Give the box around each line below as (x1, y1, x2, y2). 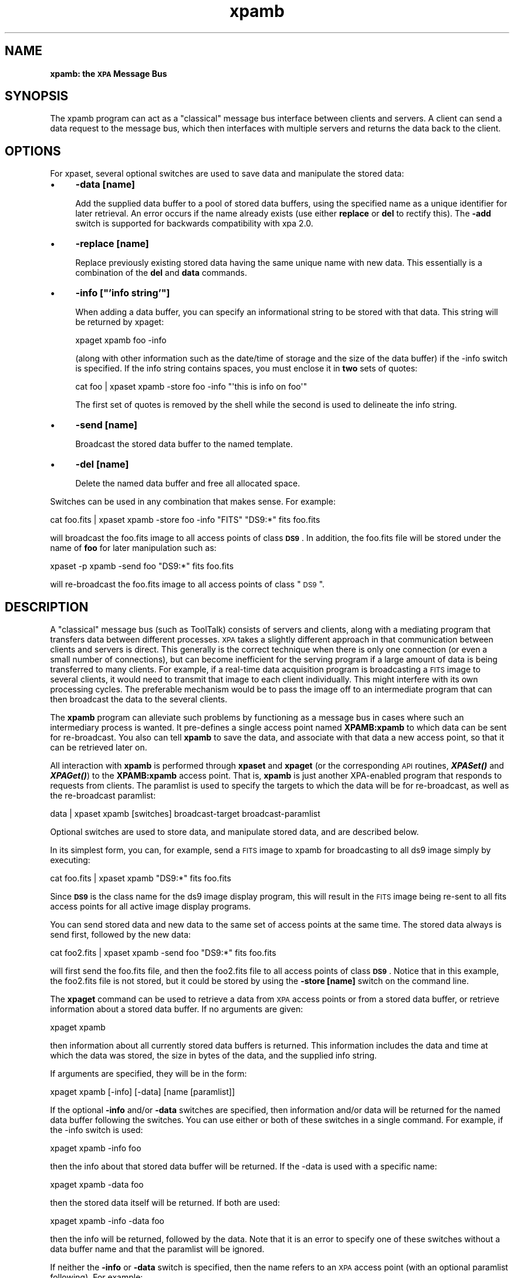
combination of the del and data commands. (75, 268, 248, 278)
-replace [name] (75, 238, 149, 250)
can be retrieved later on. (50, 742, 147, 753)
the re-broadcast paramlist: (50, 790, 156, 801)
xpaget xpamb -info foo (50, 1143, 141, 1154)
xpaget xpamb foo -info (75, 335, 167, 346)
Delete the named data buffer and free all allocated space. (75, 478, 300, 489)
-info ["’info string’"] (75, 287, 170, 299)
